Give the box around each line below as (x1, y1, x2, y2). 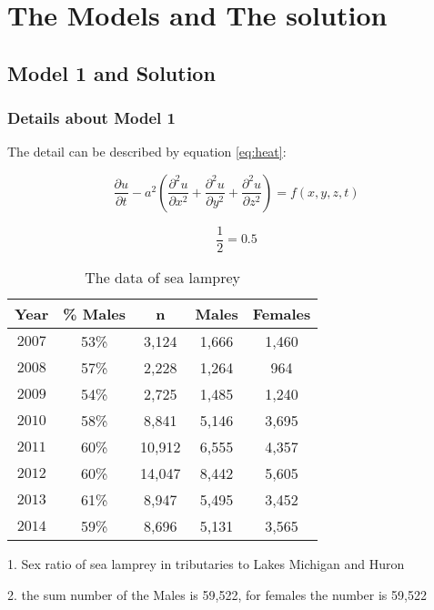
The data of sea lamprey (85, 267, 241, 289)
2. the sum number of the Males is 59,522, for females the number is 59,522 (7, 585, 427, 604)
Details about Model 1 (7, 107, 176, 129)
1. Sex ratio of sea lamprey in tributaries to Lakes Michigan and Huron (7, 554, 405, 574)
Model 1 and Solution (7, 58, 216, 86)
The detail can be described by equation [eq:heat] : (7, 142, 287, 161)
